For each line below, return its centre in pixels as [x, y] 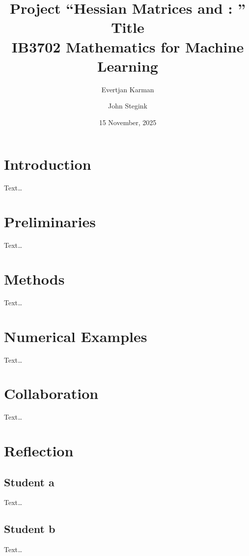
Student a [29, 482]
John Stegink [128, 106]
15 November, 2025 [128, 122]
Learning [128, 66]
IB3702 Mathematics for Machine [128, 46]
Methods [34, 278]
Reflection [39, 451]
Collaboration [51, 393]
